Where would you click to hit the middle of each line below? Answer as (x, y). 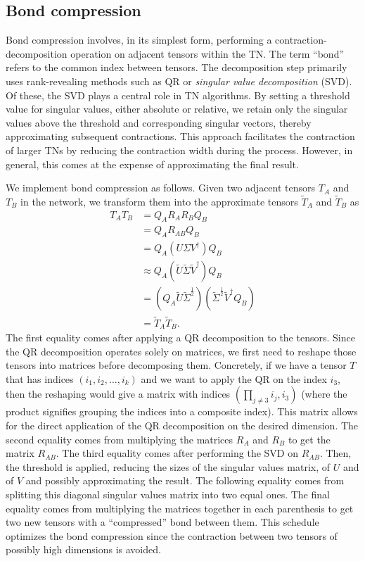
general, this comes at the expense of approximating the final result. (152, 164)
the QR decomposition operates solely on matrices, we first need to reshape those (181, 351)
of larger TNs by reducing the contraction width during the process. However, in (179, 150)
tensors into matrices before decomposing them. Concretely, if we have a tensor (176, 365)
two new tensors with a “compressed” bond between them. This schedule (162, 522)
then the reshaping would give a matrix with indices (118, 394)
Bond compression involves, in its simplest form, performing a (139, 40)
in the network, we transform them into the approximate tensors (159, 201)
